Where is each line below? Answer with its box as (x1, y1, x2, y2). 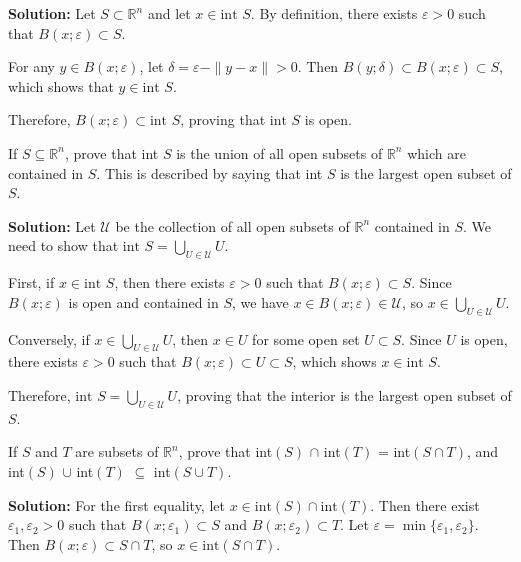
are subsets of (75, 441, 159, 462)
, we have (232, 291, 289, 312)
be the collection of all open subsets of (115, 215, 350, 236)
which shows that (8, 75, 114, 96)
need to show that (8, 235, 119, 256)
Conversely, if (8, 328, 90, 349)
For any (8, 56, 55, 77)
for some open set (252, 328, 360, 349)
